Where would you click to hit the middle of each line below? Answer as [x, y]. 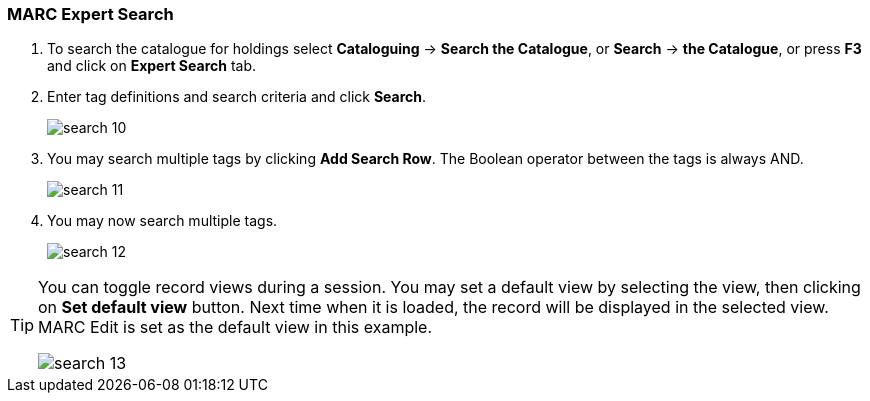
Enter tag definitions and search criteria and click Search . [237, 97]
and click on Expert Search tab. [152, 66]
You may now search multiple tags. [162, 221]
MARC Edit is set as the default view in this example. [235, 327]
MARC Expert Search [90, 14]
